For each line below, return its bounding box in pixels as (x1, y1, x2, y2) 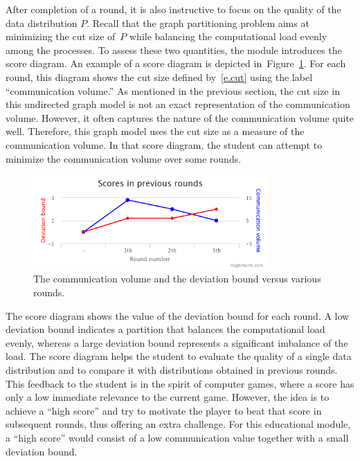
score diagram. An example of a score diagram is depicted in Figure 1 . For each (6, 56, 346, 71)
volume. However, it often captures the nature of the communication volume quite (6, 110, 354, 125)
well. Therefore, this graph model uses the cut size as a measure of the (6, 124, 305, 138)
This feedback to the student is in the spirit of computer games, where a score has (6, 376, 354, 390)
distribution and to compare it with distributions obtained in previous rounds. (6, 362, 338, 377)
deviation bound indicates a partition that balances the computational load (6, 322, 325, 336)
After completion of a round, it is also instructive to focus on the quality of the (6, 2, 341, 16)
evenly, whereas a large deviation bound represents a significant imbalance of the (6, 335, 348, 350)
